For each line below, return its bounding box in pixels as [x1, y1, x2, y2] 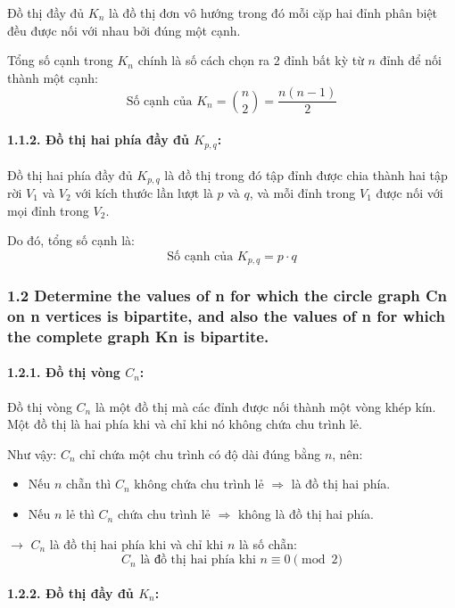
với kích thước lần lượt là [75, 183, 213, 201]
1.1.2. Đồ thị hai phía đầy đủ [7, 130, 189, 149]
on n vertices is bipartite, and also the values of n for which [7, 305, 446, 327]
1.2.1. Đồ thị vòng [7, 363, 120, 382]
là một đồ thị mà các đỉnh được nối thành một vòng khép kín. [95, 397, 436, 415]
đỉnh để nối [379, 51, 442, 70]
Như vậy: [7, 444, 57, 463]
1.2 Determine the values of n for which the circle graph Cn [7, 284, 448, 307]
